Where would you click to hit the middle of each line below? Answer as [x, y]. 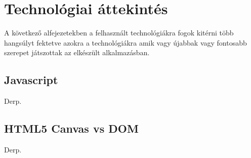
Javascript [31, 80]
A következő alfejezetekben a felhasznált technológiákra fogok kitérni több [119, 33]
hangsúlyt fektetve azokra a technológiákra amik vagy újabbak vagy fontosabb [126, 42]
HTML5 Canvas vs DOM [71, 128]
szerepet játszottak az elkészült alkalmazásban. [77, 52]
